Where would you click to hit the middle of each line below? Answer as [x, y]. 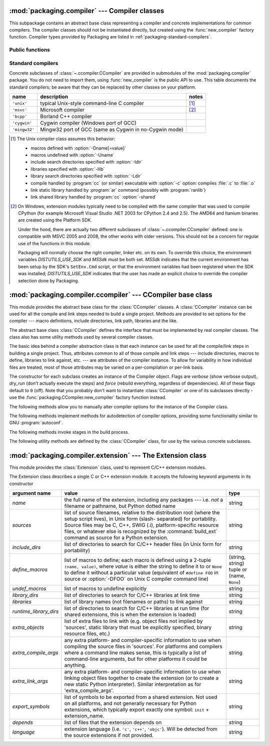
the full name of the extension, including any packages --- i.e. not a [144, 500]
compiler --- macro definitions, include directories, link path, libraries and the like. [93, 321]
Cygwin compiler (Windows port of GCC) [88, 123]
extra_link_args [30, 681]
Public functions [29, 50]
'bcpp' [20, 116]
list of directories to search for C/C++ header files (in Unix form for [143, 544]
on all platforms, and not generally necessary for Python [130, 703]
